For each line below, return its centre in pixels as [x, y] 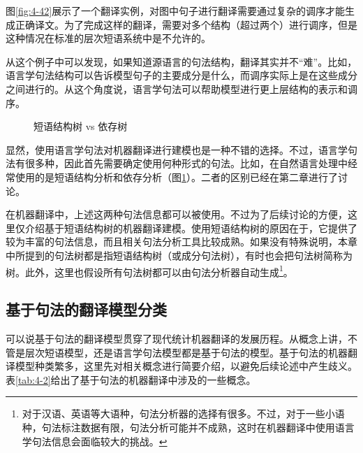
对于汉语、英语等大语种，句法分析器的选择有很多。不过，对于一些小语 [183, 414]
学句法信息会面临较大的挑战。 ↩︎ [95, 441]
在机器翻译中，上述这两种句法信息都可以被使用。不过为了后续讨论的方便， [177, 214]
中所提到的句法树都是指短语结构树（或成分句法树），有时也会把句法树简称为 [179, 255]
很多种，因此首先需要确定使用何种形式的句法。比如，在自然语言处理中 [186, 163]
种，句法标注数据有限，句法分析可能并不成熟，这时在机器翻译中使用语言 [188, 427]
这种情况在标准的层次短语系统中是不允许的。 [108, 38]
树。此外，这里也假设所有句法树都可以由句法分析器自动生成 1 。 [149, 271]
